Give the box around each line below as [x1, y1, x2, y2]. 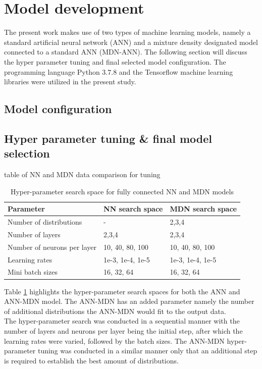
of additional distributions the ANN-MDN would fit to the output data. [4, 305, 226, 316]
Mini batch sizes [8, 267, 58, 277]
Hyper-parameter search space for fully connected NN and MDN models [10, 186, 234, 196]
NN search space [103, 203, 163, 214]
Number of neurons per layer [8, 241, 97, 252]
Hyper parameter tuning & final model [4, 130, 212, 146]
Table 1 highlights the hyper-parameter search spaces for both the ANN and [4, 286, 240, 296]
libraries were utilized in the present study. [4, 76, 136, 87]
